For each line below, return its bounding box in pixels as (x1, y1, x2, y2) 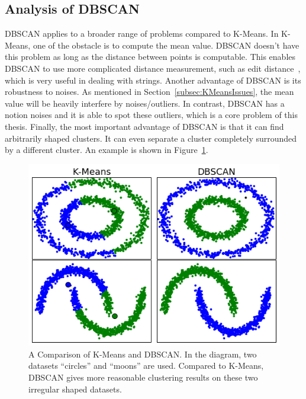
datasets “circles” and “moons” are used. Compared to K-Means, (28, 359, 264, 372)
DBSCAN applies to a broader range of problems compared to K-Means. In (5, 27, 279, 40)
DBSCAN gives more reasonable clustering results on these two (28, 371, 258, 384)
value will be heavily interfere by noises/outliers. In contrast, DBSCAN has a (5, 97, 285, 109)
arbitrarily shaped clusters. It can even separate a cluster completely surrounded (5, 132, 297, 144)
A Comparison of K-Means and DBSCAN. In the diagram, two (28, 347, 257, 360)
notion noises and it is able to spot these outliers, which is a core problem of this (5, 108, 298, 121)
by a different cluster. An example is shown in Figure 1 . (5, 143, 208, 156)
